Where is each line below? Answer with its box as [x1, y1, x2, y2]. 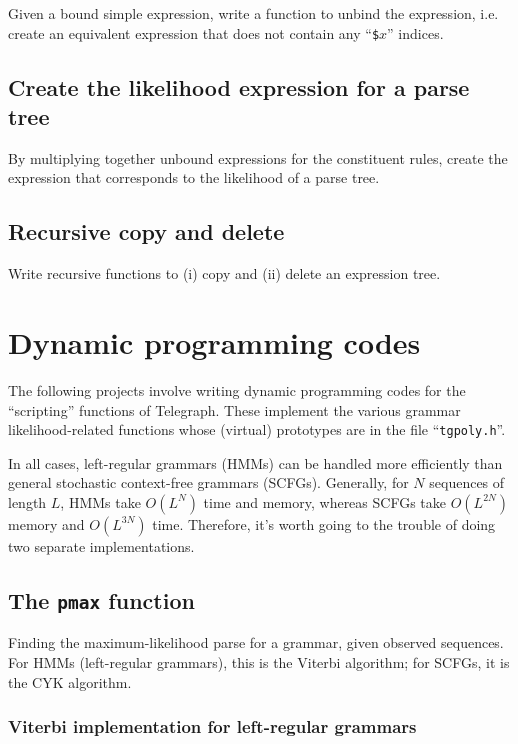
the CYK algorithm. [8, 671, 132, 692]
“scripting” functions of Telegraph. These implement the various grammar [8, 399, 461, 420]
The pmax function [8, 584, 195, 615]
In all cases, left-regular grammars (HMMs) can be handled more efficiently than [8, 452, 503, 473]
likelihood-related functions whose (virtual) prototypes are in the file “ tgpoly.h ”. [8, 419, 506, 440]
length [8, 491, 47, 512]
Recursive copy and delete [8, 216, 285, 247]
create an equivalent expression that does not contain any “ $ [8, 22, 380, 43]
